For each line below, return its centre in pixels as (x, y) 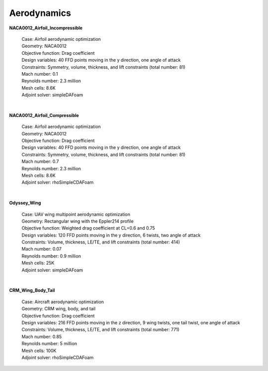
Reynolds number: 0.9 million (51, 256)
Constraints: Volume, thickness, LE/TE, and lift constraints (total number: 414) (101, 242)
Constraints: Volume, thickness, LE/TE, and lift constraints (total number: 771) (100, 330)
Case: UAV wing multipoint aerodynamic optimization (76, 214)
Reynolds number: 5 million (49, 344)
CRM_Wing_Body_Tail (32, 290)
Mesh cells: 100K (39, 351)
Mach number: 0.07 (42, 249)
